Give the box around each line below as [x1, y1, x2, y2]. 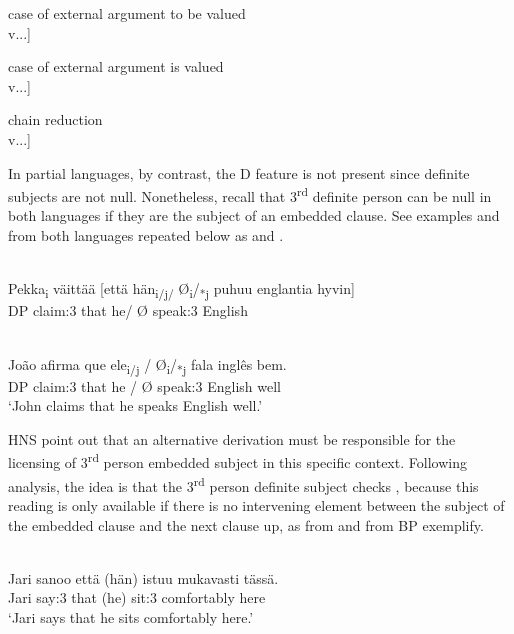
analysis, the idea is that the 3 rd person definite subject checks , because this [8, 472, 479, 496]
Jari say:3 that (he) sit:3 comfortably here [8, 587, 266, 608]
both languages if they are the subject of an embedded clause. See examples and [8, 205, 500, 226]
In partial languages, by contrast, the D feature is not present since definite [8, 162, 470, 183]
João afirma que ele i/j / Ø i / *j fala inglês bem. [8, 353, 287, 377]
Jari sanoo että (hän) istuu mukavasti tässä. [8, 567, 279, 588]
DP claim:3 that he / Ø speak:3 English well [8, 375, 281, 396]
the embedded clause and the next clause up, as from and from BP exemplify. [8, 514, 484, 535]
